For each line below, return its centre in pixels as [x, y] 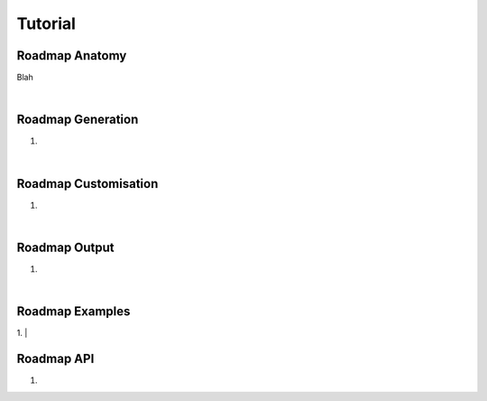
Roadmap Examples [74, 312]
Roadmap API [55, 359]
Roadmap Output [65, 247]
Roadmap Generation [78, 120]
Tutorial [46, 23]
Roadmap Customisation [87, 184]
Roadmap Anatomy [72, 56]
